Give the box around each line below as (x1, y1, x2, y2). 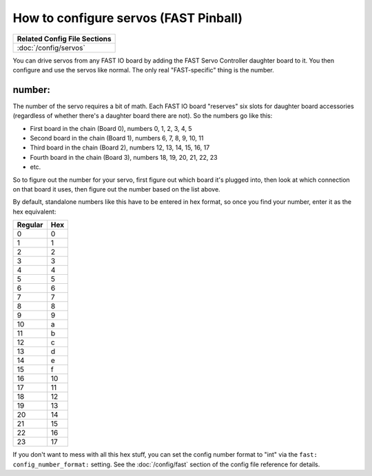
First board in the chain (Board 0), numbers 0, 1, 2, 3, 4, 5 (30, 124, 192, 132)
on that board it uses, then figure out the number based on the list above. (12, 185, 220, 193)
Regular (17, 220, 43, 230)
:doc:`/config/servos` (17, 43, 85, 52)
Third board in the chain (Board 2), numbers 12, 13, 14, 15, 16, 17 (30, 143, 210, 152)
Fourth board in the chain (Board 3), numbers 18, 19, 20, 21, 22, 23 (30, 153, 218, 161)
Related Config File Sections (17, 34, 112, 43)
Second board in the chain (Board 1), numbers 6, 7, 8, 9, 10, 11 (30, 134, 204, 143)
